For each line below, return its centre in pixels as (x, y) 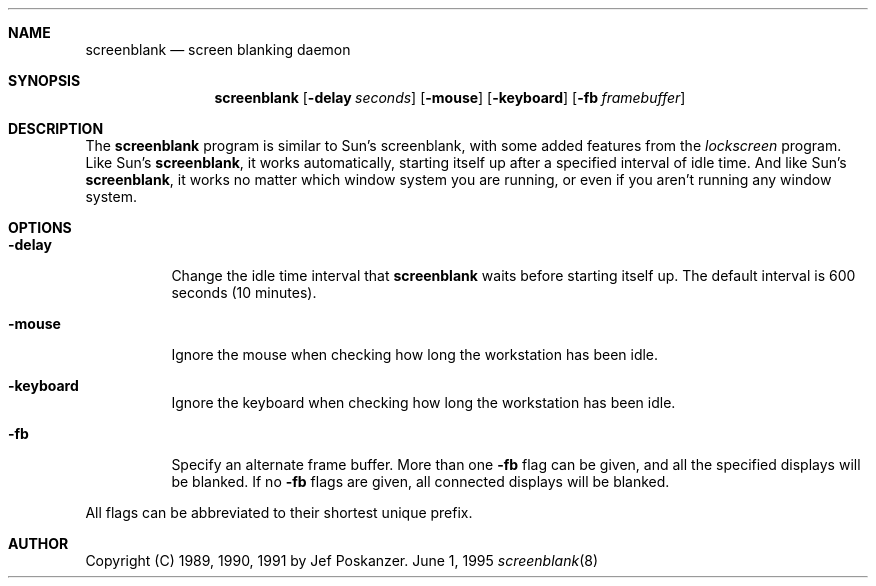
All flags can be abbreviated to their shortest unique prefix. (279, 512)
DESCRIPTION (56, 128)
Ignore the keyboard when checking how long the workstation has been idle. (423, 402)
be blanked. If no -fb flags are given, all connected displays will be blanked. (420, 481)
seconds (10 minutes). (244, 292)
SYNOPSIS (44, 80)
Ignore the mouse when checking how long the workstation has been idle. (415, 354)
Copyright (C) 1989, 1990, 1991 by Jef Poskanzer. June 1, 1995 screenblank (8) (342, 560)
